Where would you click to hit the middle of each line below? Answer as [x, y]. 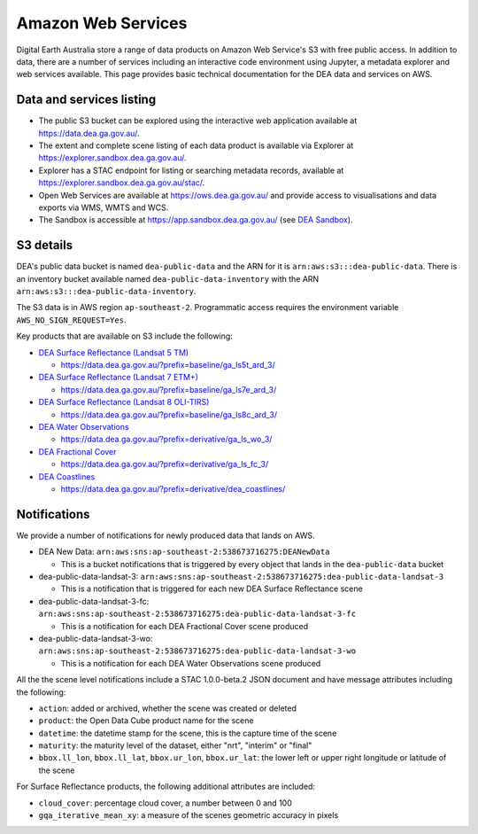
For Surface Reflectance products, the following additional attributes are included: [166, 787]
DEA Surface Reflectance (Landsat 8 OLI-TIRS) [124, 402]
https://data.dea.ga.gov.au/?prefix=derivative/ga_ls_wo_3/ [166, 440]
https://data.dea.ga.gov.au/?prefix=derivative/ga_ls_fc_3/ [165, 464]
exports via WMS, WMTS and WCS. [104, 207]
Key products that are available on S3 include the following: [125, 336]
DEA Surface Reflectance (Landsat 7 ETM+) [119, 378]
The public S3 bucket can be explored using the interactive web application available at [198, 121]
